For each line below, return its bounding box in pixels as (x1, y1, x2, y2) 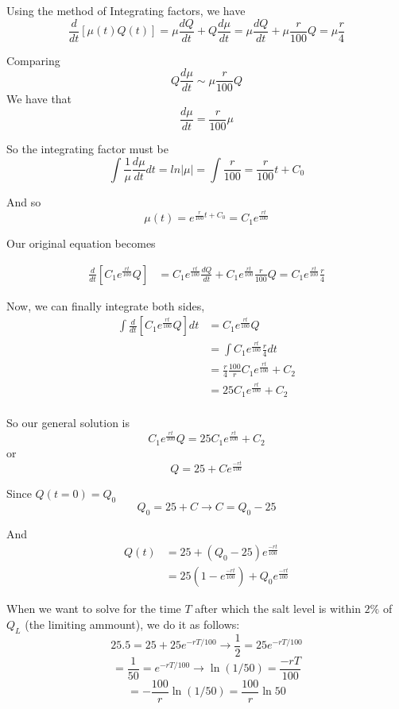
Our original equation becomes (6, 235, 156, 252)
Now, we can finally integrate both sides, (6, 297, 205, 314)
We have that (6, 91, 72, 107)
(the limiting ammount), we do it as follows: (25, 615, 240, 632)
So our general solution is (6, 414, 130, 430)
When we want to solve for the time (6, 600, 181, 617)
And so (6, 193, 41, 210)
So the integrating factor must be (6, 140, 169, 156)
